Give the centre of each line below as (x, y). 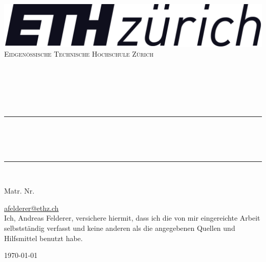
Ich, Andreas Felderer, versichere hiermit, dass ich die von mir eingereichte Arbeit (132, 218)
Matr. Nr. (19, 191)
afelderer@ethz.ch (31, 208)
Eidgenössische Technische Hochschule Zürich (79, 54)
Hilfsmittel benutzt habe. (43, 238)
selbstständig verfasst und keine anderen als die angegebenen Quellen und (120, 228)
